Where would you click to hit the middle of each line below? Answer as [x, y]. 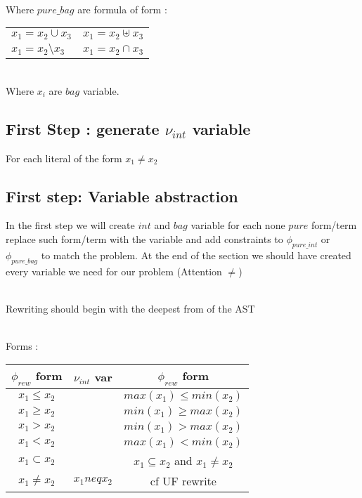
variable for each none [238, 225]
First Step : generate [83, 128]
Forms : [22, 345]
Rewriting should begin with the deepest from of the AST [130, 308]
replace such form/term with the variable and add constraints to [144, 238]
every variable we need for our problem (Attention [114, 271]
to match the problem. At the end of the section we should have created [196, 255]
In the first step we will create [70, 225]
